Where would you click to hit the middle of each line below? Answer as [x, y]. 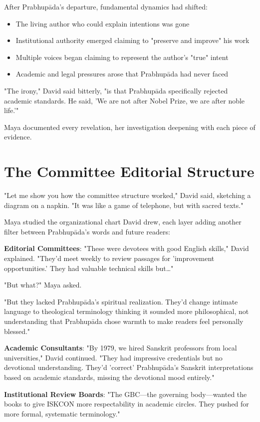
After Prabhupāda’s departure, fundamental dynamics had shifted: [106, 6]
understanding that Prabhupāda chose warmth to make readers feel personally [124, 321]
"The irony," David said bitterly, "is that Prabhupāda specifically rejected [116, 90]
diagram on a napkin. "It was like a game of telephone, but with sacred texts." [124, 205]
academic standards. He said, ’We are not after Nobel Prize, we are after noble [125, 100]
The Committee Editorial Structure [129, 171]
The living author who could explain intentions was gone [103, 23]
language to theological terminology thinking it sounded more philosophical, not [127, 311]
